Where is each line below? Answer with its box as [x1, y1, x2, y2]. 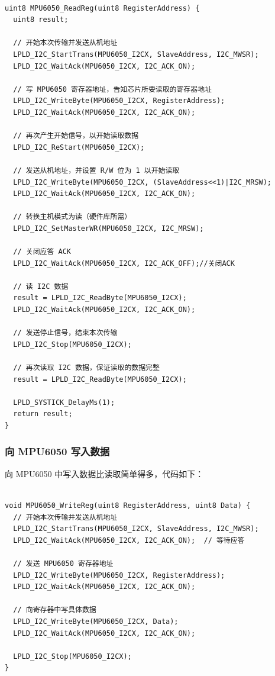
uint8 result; [13, 15, 69, 24]
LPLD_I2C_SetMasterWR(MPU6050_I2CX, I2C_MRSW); [13, 224, 204, 233]
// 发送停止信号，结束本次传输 [13, 329, 118, 337]
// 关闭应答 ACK [13, 247, 72, 256]
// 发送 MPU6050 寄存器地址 [13, 559, 114, 568]
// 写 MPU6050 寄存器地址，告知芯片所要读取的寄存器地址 [13, 85, 212, 94]
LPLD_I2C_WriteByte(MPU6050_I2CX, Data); [13, 617, 179, 626]
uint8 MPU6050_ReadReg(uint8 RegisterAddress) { [5, 4, 200, 12]
